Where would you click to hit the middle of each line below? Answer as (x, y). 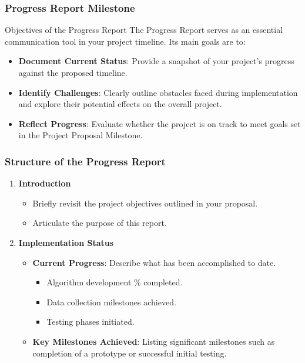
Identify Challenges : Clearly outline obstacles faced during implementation (158, 92)
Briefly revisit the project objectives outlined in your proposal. (145, 203)
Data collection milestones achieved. (111, 302)
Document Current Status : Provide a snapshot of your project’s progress (156, 61)
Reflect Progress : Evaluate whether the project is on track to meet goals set (160, 123)
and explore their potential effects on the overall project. (120, 104)
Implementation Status (66, 242)
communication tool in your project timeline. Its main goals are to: (125, 41)
